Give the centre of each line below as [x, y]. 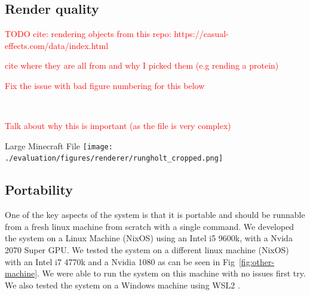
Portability [39, 190]
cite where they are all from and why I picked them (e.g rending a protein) [142, 65]
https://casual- [201, 34]
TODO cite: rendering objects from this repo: [88, 34]
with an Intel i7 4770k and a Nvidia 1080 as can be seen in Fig [120, 261]
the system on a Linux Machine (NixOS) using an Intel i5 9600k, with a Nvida [149, 238]
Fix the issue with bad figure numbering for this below [105, 85]
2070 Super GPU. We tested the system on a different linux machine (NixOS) [147, 250]
